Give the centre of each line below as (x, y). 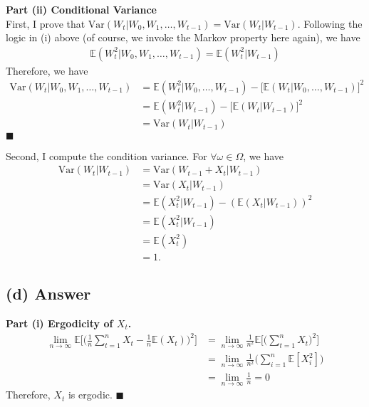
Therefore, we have (47, 70)
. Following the (330, 23)
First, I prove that (46, 23)
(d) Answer (48, 294)
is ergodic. (90, 395)
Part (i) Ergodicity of (59, 323)
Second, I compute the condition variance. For (106, 155)
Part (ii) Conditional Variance (81, 9)
